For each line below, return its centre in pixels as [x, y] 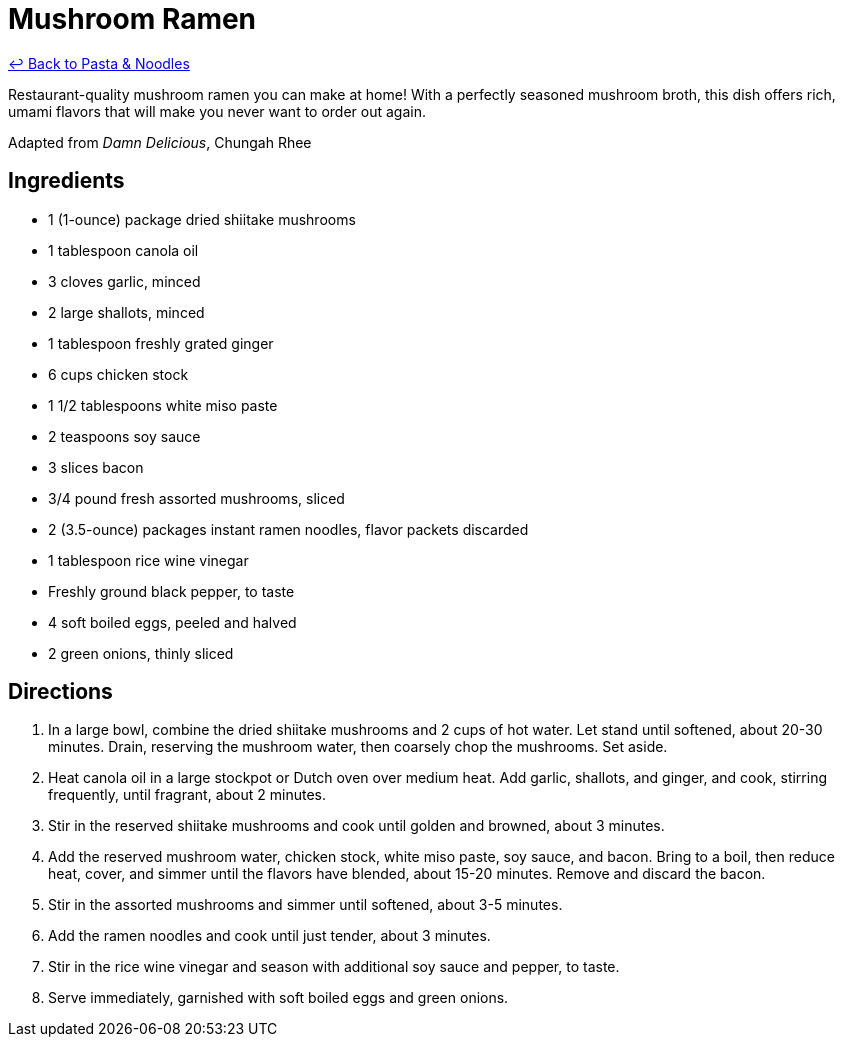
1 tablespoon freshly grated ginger [161, 343]
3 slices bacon [96, 467]
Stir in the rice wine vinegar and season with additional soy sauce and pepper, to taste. [334, 967]
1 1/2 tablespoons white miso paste [163, 405]
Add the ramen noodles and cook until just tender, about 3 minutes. [269, 936]
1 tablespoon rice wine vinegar [148, 560]
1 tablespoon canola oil [123, 250]
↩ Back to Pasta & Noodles [99, 63]
